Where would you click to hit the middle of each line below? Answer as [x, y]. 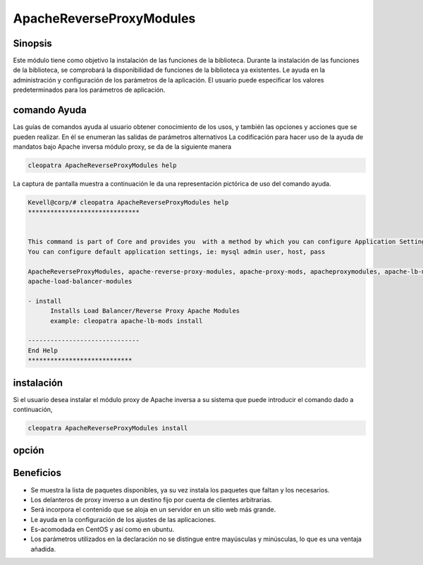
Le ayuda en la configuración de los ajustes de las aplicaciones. [123, 519]
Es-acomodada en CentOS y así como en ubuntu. [103, 530]
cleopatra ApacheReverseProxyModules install [108, 428]
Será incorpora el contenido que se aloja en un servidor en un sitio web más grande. [153, 510]
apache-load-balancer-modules [80, 281]
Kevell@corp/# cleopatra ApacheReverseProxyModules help [128, 202]
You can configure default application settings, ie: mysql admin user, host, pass [177, 251]
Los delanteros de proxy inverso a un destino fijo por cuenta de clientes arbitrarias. [151, 499]
